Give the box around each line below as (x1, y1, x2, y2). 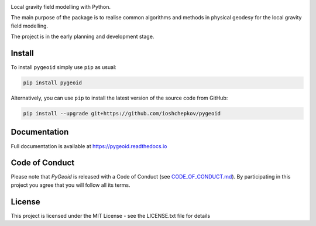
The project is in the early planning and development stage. (11, 33, 154, 40)
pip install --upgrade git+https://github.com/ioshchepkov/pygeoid (23, 110, 221, 117)
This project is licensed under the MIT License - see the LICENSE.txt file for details (11, 212, 211, 219)
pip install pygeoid (23, 80, 82, 86)
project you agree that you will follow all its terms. (11, 182, 131, 189)
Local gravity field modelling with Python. (11, 4, 111, 10)
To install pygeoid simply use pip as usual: (11, 64, 116, 71)
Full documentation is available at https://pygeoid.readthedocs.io (11, 142, 167, 149)
